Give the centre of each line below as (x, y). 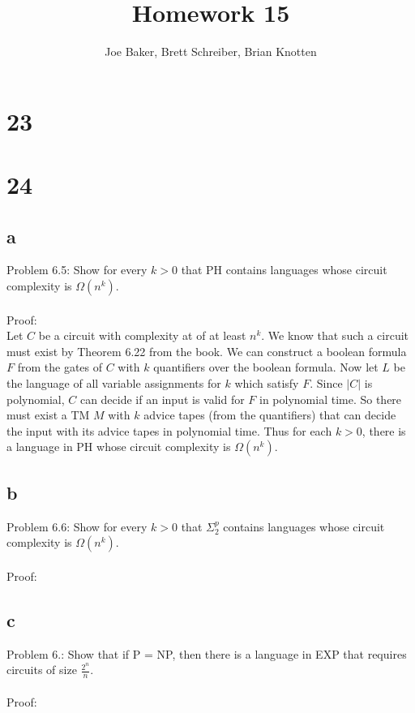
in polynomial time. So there (331, 399)
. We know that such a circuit (335, 335)
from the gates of (60, 367)
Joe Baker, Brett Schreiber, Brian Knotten (211, 52)
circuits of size (42, 670)
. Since (326, 383)
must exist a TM (48, 415)
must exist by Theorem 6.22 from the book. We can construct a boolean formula (207, 351)
